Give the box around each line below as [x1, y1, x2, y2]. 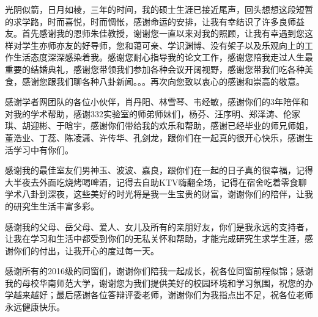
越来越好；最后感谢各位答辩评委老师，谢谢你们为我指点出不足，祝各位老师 [13, 288, 313, 301]
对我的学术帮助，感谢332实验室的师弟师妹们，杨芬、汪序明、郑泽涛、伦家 [5, 107, 300, 120]
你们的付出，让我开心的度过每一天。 [13, 244, 159, 257]
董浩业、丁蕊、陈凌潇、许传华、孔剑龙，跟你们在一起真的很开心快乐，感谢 [5, 131, 305, 144]
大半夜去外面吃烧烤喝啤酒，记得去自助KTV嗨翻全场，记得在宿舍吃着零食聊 [5, 175, 307, 188]
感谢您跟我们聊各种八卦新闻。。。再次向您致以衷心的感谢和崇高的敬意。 [21, 75, 305, 87]
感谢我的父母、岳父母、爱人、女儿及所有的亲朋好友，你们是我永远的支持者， [5, 220, 313, 233]
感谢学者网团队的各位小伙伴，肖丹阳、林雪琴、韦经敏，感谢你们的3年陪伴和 [5, 95, 309, 108]
